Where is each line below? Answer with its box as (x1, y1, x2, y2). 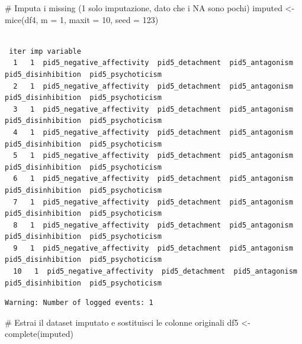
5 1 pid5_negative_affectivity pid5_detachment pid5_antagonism (13, 151, 293, 160)
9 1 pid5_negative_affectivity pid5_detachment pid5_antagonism (13, 244, 293, 252)
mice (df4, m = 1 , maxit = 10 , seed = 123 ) (5, 13, 159, 25)
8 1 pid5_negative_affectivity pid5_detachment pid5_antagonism (13, 220, 293, 229)
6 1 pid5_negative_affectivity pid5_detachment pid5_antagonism (13, 174, 293, 183)
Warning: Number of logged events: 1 (5, 298, 153, 307)
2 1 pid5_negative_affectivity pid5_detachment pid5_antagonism (13, 82, 293, 90)
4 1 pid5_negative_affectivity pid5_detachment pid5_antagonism (13, 128, 293, 137)
